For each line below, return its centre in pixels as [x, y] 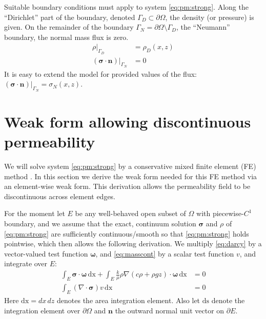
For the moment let [35, 213]
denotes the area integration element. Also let [129, 300]
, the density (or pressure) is [210, 17]
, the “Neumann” [203, 27]
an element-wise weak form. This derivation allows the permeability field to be [127, 186]
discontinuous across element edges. [60, 196]
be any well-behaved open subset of [130, 213]
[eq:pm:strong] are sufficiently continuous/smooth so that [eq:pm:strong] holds [127, 233]
